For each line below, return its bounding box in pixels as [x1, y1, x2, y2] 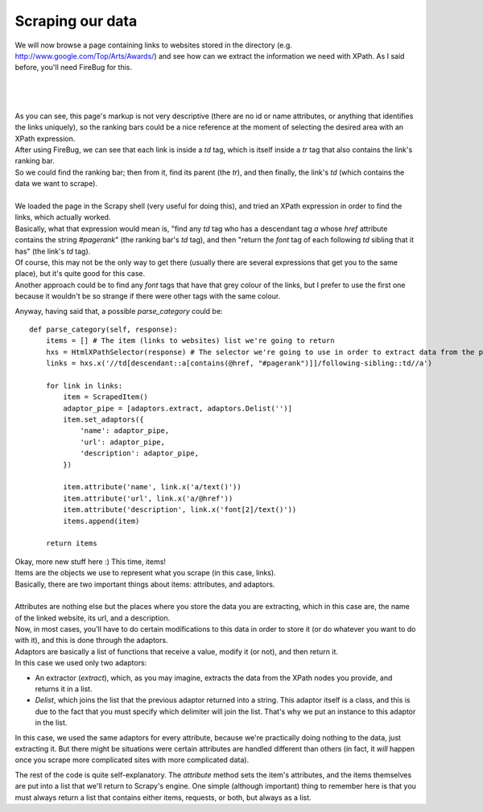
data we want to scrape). [14, 179, 98, 188]
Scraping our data [14, 12, 138, 30]
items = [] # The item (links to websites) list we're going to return [45, 336, 335, 345]
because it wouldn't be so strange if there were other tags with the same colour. [14, 291, 281, 301]
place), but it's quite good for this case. [14, 269, 145, 278]
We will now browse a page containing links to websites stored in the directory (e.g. [14, 40, 293, 50]
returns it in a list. [35, 684, 93, 694]
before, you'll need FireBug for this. [14, 63, 133, 72]
